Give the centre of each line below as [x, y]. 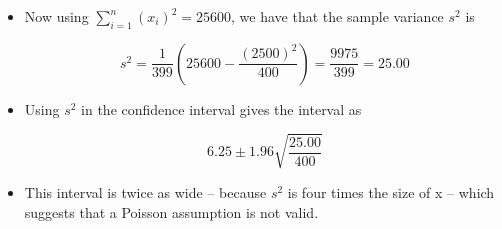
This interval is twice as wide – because [145, 191]
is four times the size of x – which [391, 191]
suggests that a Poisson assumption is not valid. [171, 211]
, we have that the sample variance [337, 16]
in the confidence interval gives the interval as [221, 108]
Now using [56, 16]
